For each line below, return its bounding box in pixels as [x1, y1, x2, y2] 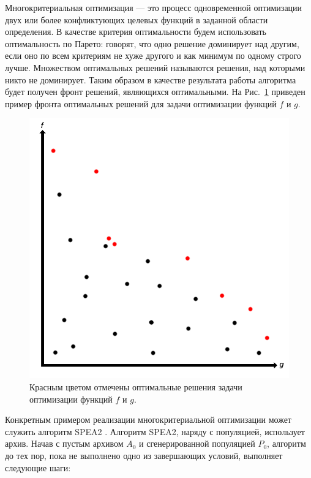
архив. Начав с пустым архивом [5, 437, 124, 450]
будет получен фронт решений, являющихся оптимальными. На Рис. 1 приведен [5, 85, 305, 98]
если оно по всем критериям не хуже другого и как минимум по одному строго [5, 49, 301, 62]
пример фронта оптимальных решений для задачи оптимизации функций [5, 97, 277, 110]
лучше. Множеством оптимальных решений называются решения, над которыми [5, 61, 305, 74]
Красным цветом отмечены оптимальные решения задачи [29, 380, 242, 393]
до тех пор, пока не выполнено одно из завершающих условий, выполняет [5, 449, 283, 461]
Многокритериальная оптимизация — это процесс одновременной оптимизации [5, 1, 302, 13]
